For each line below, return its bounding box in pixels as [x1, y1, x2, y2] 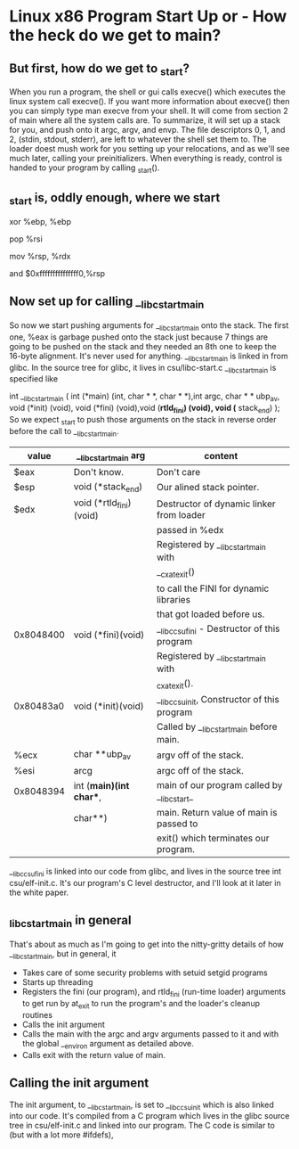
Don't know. [73, 465, 125, 478]
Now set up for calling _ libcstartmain [9, 294, 205, 311]
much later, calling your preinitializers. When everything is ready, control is [9, 153, 283, 164]
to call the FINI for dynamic [156, 582, 270, 595]
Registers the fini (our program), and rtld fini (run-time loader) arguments [21, 987, 287, 999]
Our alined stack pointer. [156, 481, 260, 494]
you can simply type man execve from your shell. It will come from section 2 [9, 105, 288, 117]
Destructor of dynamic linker [156, 497, 276, 510]
